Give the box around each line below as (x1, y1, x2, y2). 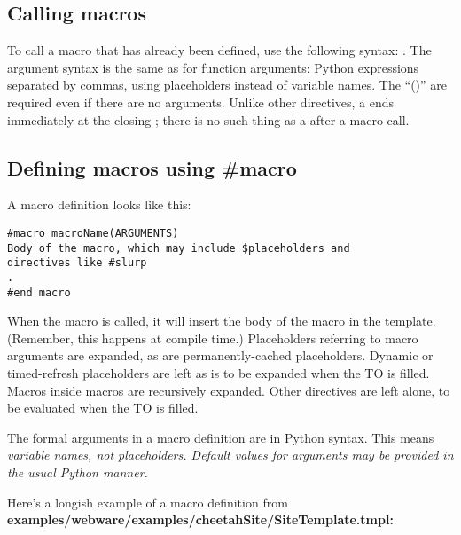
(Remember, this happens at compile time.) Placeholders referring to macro (7, 328, 418, 347)
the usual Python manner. (7, 463, 148, 481)
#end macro (7, 286, 71, 299)
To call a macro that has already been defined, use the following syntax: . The (7, 41, 432, 59)
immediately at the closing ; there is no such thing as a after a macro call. (7, 110, 410, 129)
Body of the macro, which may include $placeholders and (7, 241, 350, 255)
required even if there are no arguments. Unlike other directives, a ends (7, 92, 395, 111)
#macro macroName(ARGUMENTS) (7, 226, 179, 240)
